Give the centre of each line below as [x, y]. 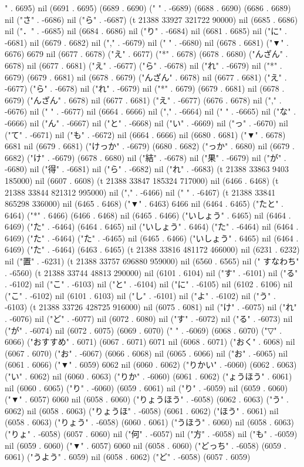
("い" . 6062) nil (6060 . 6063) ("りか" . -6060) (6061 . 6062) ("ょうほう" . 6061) [148, 376]
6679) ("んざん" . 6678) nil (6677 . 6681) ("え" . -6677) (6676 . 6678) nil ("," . [143, 100]
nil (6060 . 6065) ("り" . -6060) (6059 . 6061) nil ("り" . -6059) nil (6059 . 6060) [146, 387]
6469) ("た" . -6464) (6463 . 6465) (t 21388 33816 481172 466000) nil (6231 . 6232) [152, 249]
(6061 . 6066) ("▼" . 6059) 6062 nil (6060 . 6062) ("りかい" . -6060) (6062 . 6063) [151, 364]
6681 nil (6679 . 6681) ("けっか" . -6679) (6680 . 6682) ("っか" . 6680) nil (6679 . [150, 146]
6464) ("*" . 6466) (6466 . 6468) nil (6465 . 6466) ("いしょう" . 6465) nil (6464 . [148, 215]
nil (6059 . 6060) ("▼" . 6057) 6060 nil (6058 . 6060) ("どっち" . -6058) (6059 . [146, 445]
